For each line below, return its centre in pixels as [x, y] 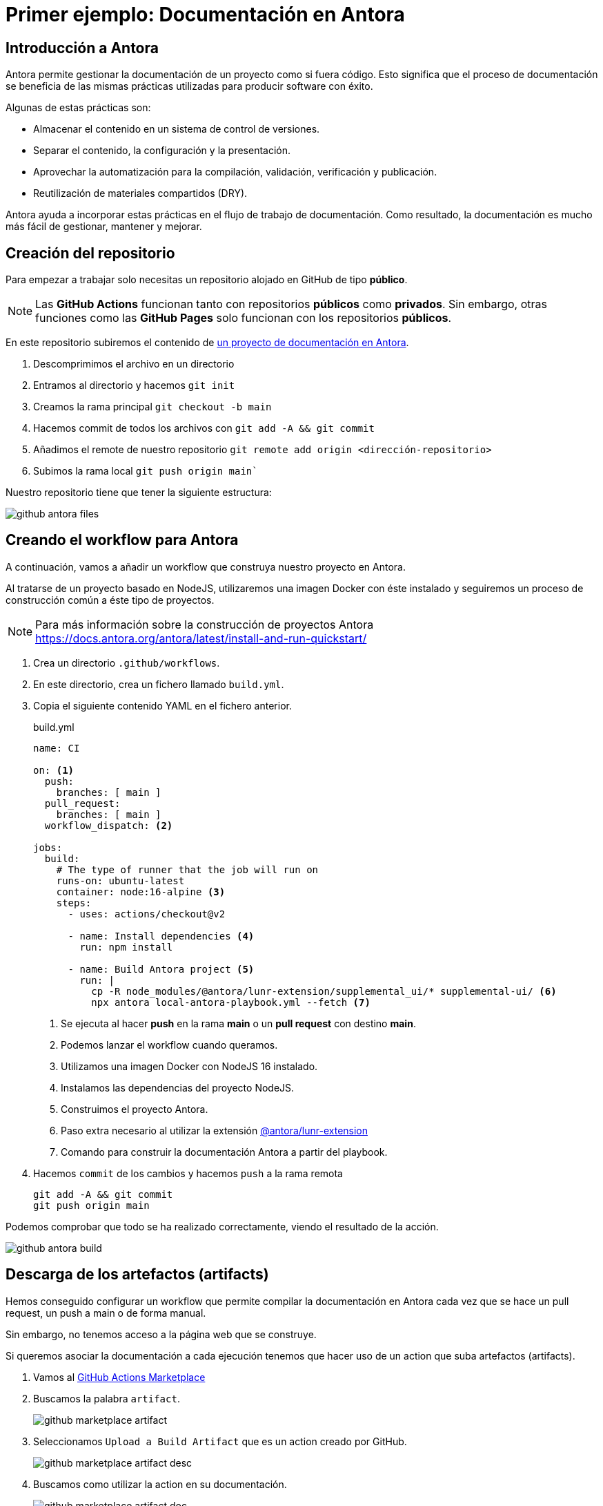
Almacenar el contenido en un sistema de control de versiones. [177, 129]
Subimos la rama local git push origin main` [146, 471]
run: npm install [126, 947]
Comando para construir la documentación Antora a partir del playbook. [224, 1152]
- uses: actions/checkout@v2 [147, 914]
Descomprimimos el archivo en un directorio [134, 364]
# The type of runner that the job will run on [187, 869]
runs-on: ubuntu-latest [120, 880]
